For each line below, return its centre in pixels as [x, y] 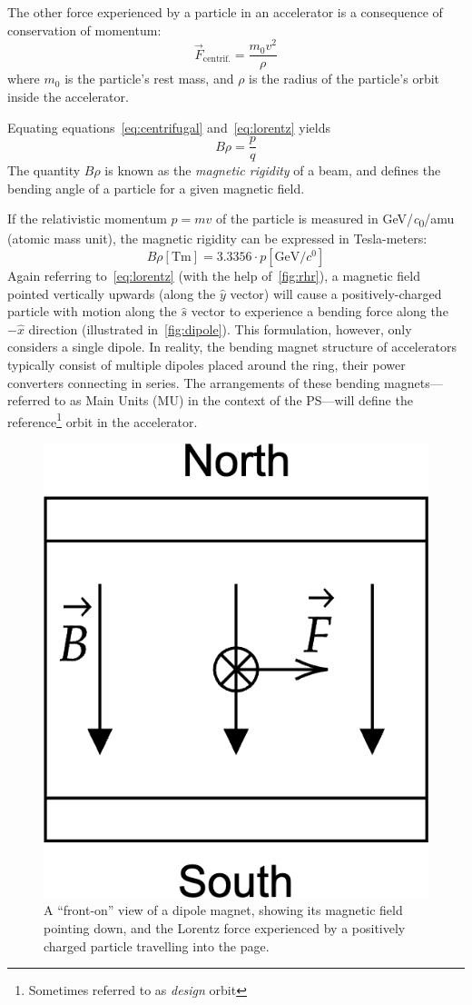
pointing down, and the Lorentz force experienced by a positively [225, 927]
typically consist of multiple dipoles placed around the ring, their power [206, 365]
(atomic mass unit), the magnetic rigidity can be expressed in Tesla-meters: [217, 239]
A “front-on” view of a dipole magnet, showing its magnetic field [223, 910]
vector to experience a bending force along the [320, 311]
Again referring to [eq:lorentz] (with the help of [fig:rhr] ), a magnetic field [214, 276]
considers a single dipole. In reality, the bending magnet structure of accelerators [232, 347]
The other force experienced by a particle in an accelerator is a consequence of [225, 12]
